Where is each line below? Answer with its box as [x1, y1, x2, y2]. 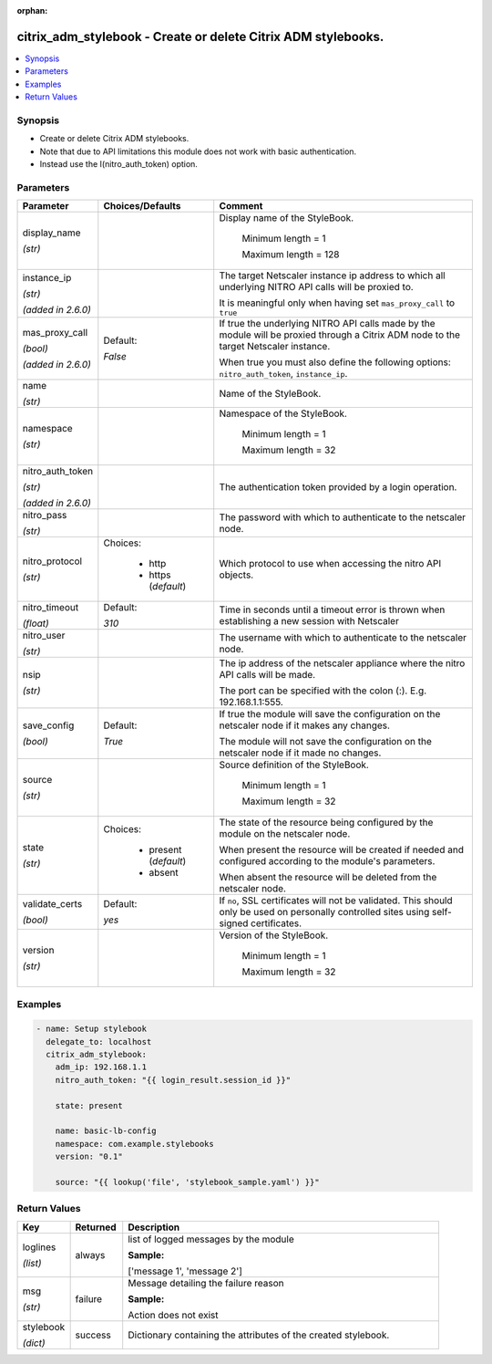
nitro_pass [22, 509, 67, 522]
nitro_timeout [22, 601, 79, 614]
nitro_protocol [22, 555, 82, 567]
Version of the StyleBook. [219, 929, 329, 942]
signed [219, 917, 249, 930]
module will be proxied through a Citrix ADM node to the [219, 328, 460, 341]
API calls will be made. [219, 669, 316, 682]
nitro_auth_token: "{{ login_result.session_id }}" [55, 1075, 292, 1085]
